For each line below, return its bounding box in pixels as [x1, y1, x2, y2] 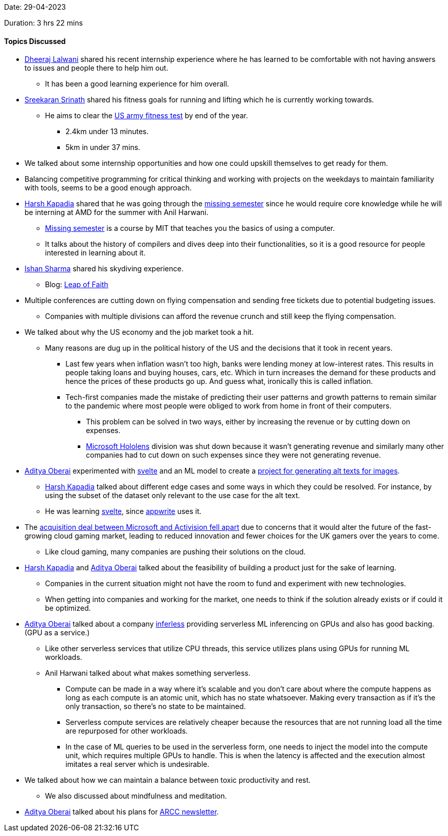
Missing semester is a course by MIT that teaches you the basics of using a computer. [45, 224, 335, 233]
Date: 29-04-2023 [4, 3, 66, 11]
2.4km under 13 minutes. [65, 127, 149, 136]
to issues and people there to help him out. [25, 63, 168, 73]
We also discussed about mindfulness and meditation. [45, 791, 227, 801]
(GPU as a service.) [25, 628, 90, 637]
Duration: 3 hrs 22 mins [4, 18, 83, 27]
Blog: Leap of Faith [45, 280, 108, 289]
